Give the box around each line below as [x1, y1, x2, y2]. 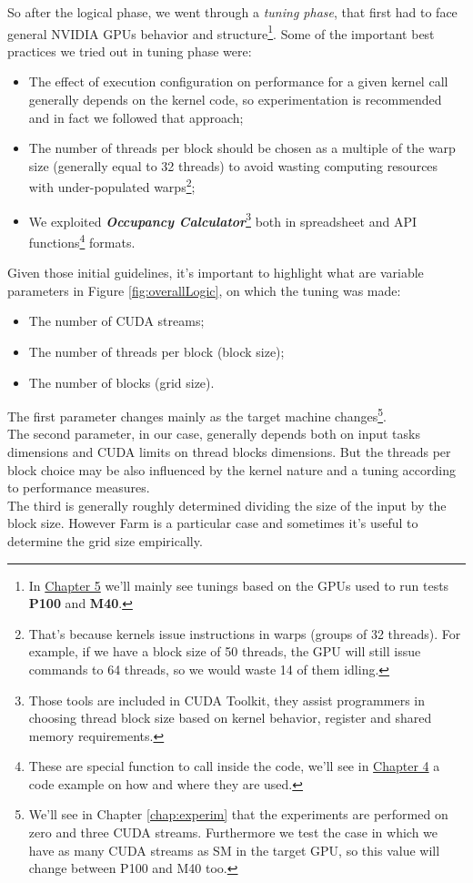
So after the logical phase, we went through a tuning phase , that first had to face [7, 3, 458, 21]
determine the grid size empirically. [7, 531, 203, 550]
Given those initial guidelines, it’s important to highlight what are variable [7, 263, 424, 282]
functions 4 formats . [28, 229, 136, 251]
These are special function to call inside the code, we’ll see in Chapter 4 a [28, 756, 440, 776]
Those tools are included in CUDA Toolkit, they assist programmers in [28, 690, 425, 709]
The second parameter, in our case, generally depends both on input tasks [7, 424, 420, 443]
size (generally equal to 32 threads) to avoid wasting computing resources [28, 156, 438, 175]
